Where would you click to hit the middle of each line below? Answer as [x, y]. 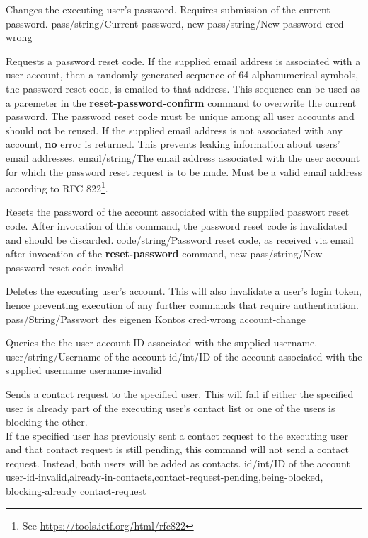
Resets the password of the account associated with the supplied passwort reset [178, 212]
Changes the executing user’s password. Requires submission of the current [168, 9]
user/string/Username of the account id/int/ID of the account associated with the [184, 356]
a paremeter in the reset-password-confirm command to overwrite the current [181, 102]
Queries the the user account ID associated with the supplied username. [162, 343]
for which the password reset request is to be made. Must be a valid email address [184, 171]
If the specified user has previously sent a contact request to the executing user [177, 435]
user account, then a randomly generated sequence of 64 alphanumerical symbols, [182, 75]
